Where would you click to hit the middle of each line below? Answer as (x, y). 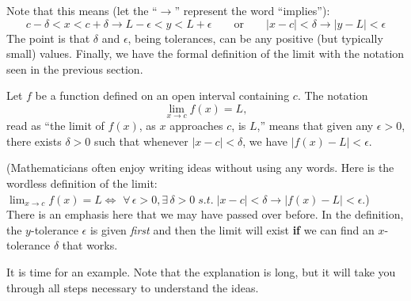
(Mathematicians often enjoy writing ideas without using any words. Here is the (200, 168)
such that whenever (141, 141)
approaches (196, 126)
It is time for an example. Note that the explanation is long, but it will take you (201, 271)
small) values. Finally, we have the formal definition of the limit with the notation (205, 53)
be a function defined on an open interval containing (162, 95)
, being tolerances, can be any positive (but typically (255, 38)
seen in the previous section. (75, 69)
